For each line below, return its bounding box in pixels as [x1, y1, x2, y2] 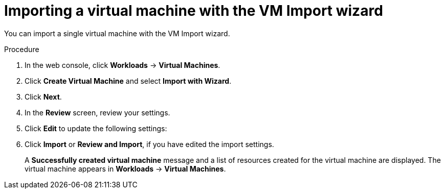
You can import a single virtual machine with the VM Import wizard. [4, 29, 230, 38]
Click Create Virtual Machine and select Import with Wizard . [25, 76, 232, 85]
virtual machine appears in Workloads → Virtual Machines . [25, 164, 226, 173]
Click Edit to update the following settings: [25, 124, 167, 133]
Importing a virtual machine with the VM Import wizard [4, 2, 383, 19]
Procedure [4, 44, 39, 54]
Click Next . [25, 92, 62, 101]
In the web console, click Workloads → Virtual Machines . [25, 60, 220, 69]
